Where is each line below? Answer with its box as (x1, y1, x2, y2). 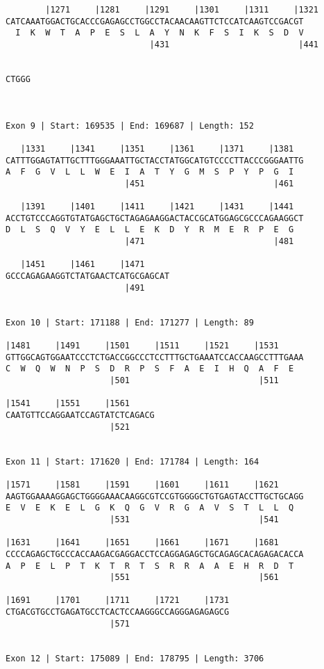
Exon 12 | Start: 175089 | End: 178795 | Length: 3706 (6, 653, 264, 663)
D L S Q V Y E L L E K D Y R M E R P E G (6, 225, 294, 235)
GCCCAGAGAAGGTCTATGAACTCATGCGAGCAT (6, 271, 170, 282)
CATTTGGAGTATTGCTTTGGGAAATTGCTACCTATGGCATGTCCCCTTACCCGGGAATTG (6, 155, 304, 166)
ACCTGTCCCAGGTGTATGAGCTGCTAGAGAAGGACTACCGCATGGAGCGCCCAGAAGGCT (6, 213, 304, 223)
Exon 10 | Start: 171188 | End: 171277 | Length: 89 (6, 317, 254, 328)
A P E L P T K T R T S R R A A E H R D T (6, 561, 294, 571)
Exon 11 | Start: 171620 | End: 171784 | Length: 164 (6, 456, 259, 467)
